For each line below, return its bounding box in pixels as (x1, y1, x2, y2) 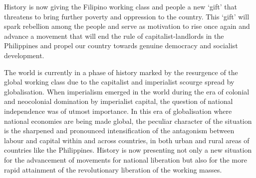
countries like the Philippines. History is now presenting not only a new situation (4, 145, 252, 155)
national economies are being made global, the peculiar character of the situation (4, 115, 252, 126)
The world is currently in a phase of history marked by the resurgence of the (4, 67, 238, 77)
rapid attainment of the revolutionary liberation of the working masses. (4, 164, 222, 175)
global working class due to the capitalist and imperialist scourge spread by (4, 77, 235, 87)
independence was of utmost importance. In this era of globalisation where (4, 105, 232, 116)
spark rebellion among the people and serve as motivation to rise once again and (4, 21, 250, 31)
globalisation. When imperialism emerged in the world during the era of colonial (4, 86, 250, 96)
